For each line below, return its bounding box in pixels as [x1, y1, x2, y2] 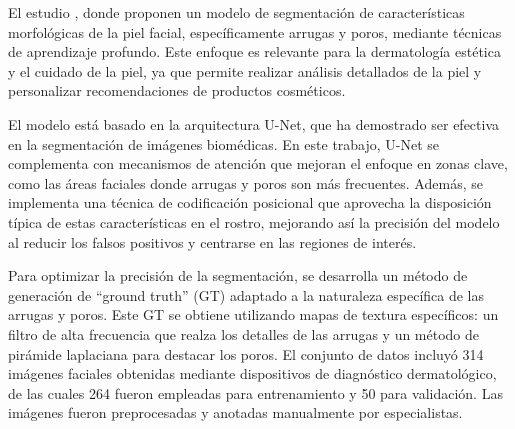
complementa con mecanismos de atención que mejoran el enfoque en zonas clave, [8, 153, 508, 174]
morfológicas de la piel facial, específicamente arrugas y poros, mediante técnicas [8, 21, 502, 42]
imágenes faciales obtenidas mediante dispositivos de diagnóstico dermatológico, [8, 363, 497, 384]
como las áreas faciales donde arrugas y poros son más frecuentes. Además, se [8, 172, 483, 193]
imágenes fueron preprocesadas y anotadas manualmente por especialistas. [8, 402, 463, 423]
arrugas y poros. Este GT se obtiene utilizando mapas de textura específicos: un [8, 304, 499, 325]
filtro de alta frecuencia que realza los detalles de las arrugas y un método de [8, 323, 480, 344]
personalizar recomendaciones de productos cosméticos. [8, 80, 346, 101]
